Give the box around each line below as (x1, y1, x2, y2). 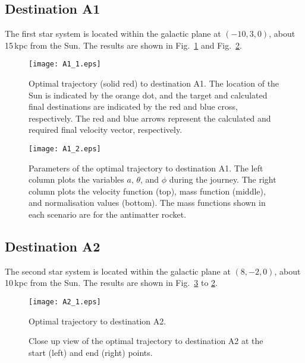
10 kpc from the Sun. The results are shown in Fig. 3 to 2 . (5, 276, 218, 289)
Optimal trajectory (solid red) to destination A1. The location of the (29, 77, 279, 90)
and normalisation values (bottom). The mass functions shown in (29, 196, 266, 209)
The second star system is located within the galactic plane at (5, 265, 231, 277)
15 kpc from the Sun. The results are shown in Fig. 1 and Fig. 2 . (5, 39, 243, 51)
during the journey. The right (169, 173, 276, 186)
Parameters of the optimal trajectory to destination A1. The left (29, 161, 263, 174)
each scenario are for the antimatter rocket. (29, 208, 187, 221)
